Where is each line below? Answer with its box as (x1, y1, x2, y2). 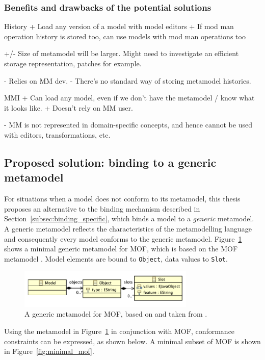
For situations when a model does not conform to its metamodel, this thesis (4, 193, 241, 204)
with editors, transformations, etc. (4, 129, 111, 140)
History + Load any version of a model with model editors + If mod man (4, 21, 234, 32)
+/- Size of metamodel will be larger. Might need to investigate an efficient (4, 48, 239, 59)
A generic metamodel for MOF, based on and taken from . (24, 308, 207, 319)
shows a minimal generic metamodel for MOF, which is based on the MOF (4, 243, 238, 254)
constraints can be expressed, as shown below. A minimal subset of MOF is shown (4, 336, 261, 346)
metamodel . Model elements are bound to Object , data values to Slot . (4, 253, 228, 264)
